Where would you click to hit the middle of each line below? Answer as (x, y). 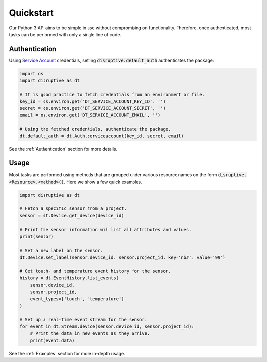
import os (31, 74)
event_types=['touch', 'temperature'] (77, 299)
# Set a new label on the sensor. (61, 250)
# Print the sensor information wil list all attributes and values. (106, 230)
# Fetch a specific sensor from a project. (73, 209)
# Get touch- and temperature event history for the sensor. (95, 271)
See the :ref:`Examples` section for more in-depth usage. (67, 353)
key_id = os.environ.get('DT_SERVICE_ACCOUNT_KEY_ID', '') (92, 101)
